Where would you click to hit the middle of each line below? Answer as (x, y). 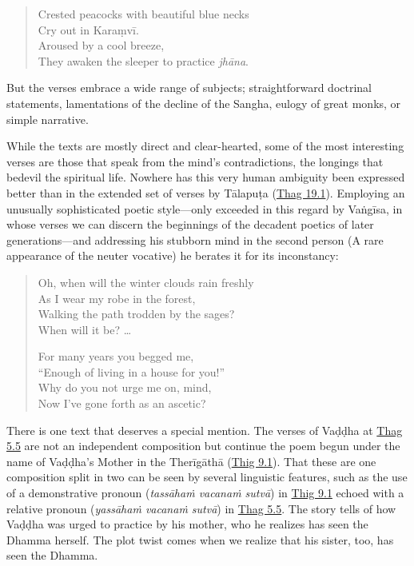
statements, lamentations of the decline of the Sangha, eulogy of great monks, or (204, 103)
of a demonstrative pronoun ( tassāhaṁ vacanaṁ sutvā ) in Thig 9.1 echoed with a (205, 493)
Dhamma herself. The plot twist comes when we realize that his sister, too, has (200, 539)
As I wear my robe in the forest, (117, 298)
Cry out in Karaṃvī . (88, 29)
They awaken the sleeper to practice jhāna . (143, 60)
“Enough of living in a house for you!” (131, 371)
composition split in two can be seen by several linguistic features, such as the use (207, 477)
